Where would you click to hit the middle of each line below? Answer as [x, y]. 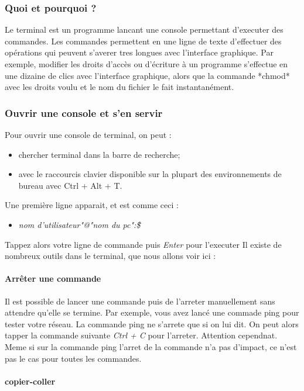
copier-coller [30, 381]
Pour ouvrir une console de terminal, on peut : [88, 134]
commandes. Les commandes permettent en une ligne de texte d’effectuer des [143, 41]
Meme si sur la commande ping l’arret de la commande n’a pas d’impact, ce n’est [151, 346]
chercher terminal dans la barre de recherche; [99, 154]
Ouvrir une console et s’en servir [84, 113]
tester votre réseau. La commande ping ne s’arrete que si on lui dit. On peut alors [152, 323]
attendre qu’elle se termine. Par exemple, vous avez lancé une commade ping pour [152, 312]
